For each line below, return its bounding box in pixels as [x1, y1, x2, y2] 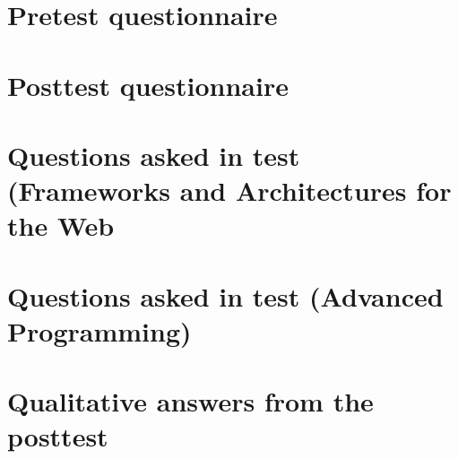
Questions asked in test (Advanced [7, 277, 444, 314]
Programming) [7, 312, 192, 349]
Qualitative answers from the [7, 383, 374, 420]
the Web [7, 207, 115, 244]
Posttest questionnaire [7, 66, 289, 103]
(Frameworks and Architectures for [7, 172, 452, 209]
